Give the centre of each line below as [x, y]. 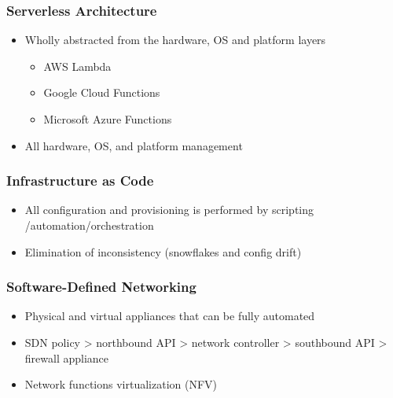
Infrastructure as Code [80, 181]
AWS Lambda [77, 66]
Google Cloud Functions [102, 92]
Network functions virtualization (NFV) [121, 384]
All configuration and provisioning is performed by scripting [169, 210]
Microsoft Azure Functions [108, 119]
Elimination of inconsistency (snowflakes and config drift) [163, 251]
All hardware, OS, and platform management [134, 145]
